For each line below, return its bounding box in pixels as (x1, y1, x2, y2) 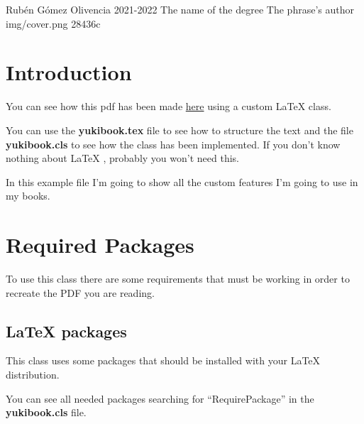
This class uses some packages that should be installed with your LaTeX (6, 353, 321, 368)
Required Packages (6, 230, 194, 259)
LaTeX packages (6, 320, 127, 342)
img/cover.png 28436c (6, 16, 101, 31)
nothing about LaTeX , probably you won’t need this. (6, 151, 239, 165)
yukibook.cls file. (6, 405, 87, 420)
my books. (6, 188, 50, 203)
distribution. (6, 366, 60, 381)
